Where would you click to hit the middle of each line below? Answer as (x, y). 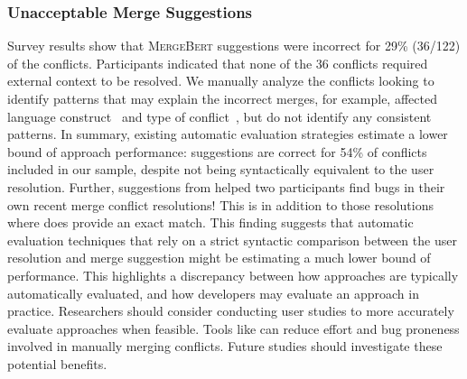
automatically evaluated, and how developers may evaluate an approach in (213, 293)
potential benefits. (57, 363)
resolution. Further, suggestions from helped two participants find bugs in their (226, 186)
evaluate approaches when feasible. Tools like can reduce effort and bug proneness (233, 328)
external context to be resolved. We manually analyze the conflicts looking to (221, 81)
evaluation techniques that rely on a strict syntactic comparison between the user (232, 240)
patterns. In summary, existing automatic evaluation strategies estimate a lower (228, 134)
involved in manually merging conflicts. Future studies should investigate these (225, 346)
